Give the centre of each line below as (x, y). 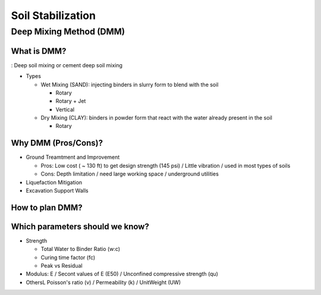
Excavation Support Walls (57, 190)
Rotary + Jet (71, 101)
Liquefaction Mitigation (54, 182)
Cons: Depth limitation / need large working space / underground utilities (130, 174)
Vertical (65, 109)
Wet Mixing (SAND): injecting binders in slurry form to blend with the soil (130, 84)
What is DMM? (39, 51)
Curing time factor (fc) (68, 257)
